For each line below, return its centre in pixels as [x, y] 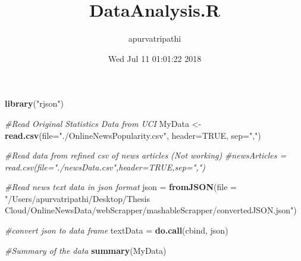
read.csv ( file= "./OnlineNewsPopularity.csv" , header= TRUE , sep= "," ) [133, 135]
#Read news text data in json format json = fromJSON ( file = [121, 187]
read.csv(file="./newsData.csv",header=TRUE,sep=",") [105, 167]
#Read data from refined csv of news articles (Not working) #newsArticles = [146, 155]
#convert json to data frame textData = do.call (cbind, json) [117, 230]
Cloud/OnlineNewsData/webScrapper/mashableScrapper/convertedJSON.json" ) [151, 210]
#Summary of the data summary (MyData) [86, 250]
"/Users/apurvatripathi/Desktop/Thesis [77, 198]
